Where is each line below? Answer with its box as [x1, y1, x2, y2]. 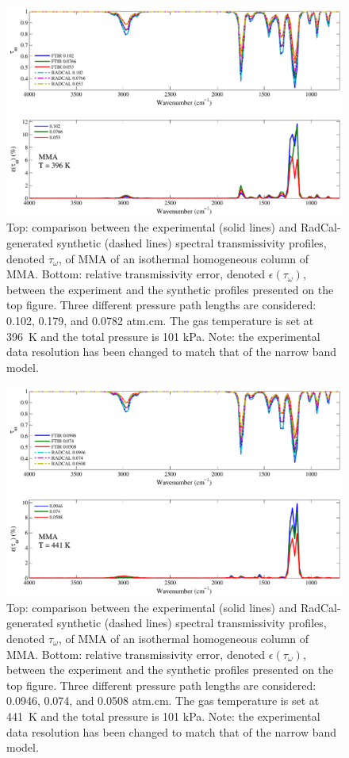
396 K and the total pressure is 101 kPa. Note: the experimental [6, 327, 320, 344]
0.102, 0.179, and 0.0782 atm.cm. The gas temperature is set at [6, 312, 314, 328]
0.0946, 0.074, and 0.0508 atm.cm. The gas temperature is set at [6, 692, 320, 709]
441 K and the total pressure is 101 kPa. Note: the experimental [6, 707, 320, 724]
